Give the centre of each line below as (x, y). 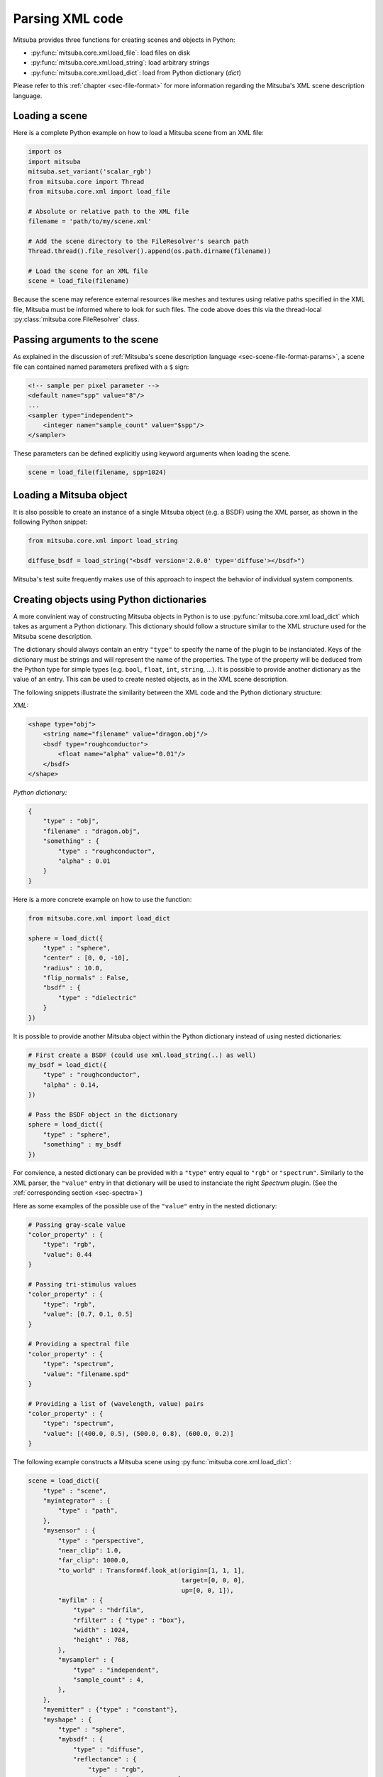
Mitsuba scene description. (53, 636)
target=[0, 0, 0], (213, 1580)
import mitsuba (54, 161)
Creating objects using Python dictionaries (110, 600)
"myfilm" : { (81, 1600)
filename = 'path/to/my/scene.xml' (90, 221)
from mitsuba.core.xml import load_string (103, 541)
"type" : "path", (88, 1511)
